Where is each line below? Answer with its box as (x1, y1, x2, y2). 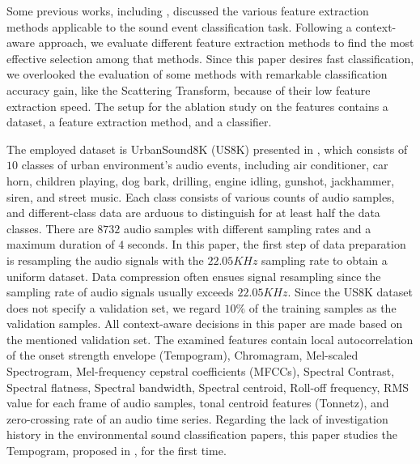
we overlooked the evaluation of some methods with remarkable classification (6, 66, 388, 83)
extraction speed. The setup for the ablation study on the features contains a (6, 97, 388, 114)
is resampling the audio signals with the (6, 251, 204, 268)
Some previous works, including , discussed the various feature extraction (6, 2, 369, 19)
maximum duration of (6, 236, 115, 253)
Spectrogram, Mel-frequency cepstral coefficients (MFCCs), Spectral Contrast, (6, 363, 395, 380)
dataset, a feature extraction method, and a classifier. (6, 113, 272, 130)
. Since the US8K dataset (287, 283, 413, 300)
